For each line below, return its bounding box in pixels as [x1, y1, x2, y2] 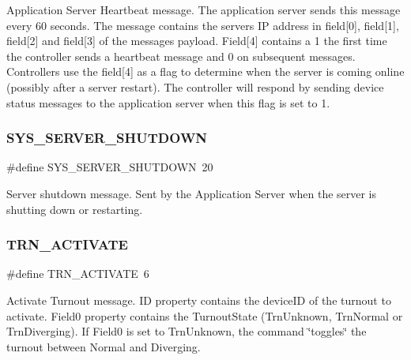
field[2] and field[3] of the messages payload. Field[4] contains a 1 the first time [6, 32, 387, 49]
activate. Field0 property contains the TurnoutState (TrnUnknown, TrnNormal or [6, 307, 403, 324]
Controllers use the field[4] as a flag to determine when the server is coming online [6, 63, 405, 80]
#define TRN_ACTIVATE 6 [6, 265, 149, 282]
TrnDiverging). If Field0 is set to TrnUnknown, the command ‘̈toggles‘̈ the [6, 323, 367, 339]
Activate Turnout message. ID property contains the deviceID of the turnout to [6, 291, 391, 308]
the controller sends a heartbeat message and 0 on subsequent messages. [6, 47, 356, 64]
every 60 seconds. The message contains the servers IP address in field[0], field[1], [6, 17, 399, 33]
